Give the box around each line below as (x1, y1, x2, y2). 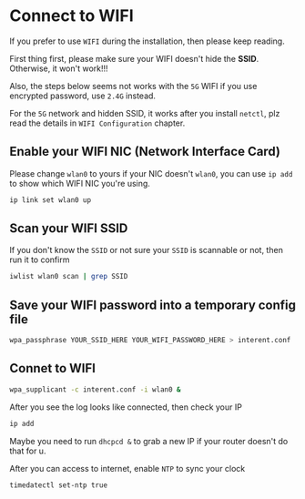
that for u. (9, 445, 46, 456)
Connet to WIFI (9, 361, 96, 376)
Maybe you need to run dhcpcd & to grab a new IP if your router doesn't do (9, 435, 289, 446)
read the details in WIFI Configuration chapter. (9, 117, 186, 128)
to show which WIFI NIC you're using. (9, 178, 150, 188)
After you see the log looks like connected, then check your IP (9, 402, 243, 412)
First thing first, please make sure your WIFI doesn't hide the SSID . (9, 53, 259, 64)
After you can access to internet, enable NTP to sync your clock (9, 463, 246, 474)
